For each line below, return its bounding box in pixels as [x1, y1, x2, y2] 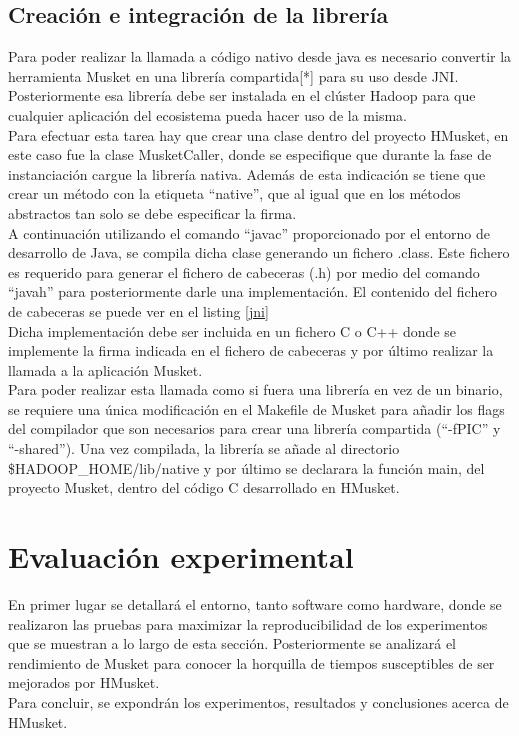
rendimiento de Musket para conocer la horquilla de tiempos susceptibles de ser [8, 652, 495, 673]
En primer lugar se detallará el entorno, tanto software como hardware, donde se [8, 593, 502, 614]
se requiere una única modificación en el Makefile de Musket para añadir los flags [8, 398, 505, 419]
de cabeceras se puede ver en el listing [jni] [8, 300, 269, 321]
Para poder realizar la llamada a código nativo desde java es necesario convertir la [8, 46, 512, 67]
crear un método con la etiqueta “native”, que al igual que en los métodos [8, 183, 461, 204]
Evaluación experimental [8, 536, 354, 577]
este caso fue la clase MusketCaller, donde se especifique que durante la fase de [8, 144, 492, 165]
